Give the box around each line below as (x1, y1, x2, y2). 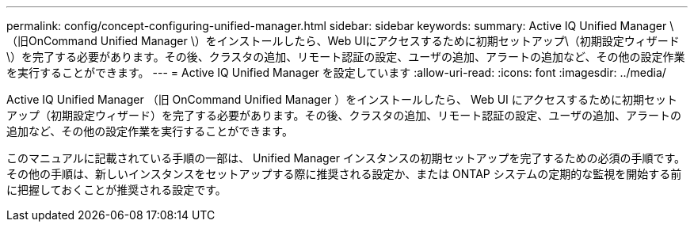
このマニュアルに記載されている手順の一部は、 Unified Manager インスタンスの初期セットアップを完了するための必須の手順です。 (6, 151, 686, 165)
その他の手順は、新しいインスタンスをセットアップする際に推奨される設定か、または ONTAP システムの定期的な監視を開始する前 (6, 167, 682, 180)
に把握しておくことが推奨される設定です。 (6, 183, 227, 196)
